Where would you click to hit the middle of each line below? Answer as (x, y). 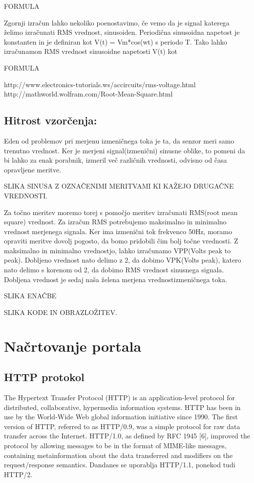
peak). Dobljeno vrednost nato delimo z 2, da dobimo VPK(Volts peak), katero (123, 260)
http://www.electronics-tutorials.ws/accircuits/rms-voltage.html (100, 84)
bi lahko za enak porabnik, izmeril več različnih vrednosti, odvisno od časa (116, 160)
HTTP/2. (18, 474)
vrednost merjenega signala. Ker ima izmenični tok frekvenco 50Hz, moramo (118, 231)
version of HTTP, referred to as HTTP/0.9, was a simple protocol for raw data (122, 426)
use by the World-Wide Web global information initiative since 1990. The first (121, 417)
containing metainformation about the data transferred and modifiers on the (118, 455)
